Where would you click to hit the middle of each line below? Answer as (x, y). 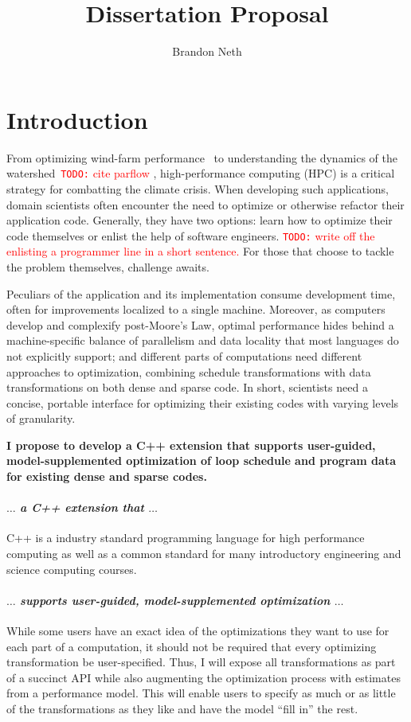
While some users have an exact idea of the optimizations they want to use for (198, 631)
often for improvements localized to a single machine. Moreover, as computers (196, 309)
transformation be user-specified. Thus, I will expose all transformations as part (201, 662)
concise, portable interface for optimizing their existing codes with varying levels (203, 402)
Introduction (77, 119)
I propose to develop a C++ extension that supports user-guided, (191, 445)
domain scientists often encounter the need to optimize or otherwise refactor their (205, 204)
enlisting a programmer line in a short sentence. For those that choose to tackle (200, 251)
